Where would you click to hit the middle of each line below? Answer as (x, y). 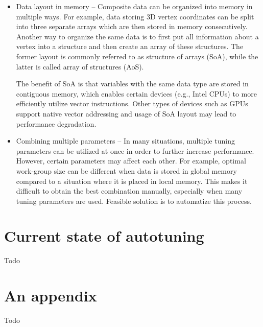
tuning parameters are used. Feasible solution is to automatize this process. (134, 201)
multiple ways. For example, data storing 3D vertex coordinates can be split (135, 16)
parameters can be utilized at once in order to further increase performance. (135, 150)
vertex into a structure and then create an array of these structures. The (130, 46)
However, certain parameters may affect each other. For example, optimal (131, 161)
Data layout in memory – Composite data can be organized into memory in (134, 6)
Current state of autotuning (104, 236)
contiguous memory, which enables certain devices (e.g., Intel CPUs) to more (136, 93)
